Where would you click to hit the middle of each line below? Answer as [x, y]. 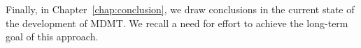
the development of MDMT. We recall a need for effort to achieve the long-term [177, 23]
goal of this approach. [52, 37]
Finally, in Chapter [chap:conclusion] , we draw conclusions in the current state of [180, 9]
